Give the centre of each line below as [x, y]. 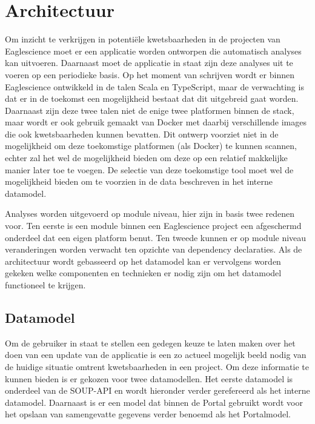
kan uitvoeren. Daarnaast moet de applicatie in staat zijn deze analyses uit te [149, 63]
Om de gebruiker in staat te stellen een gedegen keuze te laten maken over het [150, 343]
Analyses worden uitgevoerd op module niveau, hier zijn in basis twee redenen [150, 214]
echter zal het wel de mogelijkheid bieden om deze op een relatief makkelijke [146, 158]
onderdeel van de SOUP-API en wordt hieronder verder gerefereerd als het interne [157, 390]
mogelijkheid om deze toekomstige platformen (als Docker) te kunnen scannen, [151, 146]
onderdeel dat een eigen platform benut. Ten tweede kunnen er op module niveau [156, 237]
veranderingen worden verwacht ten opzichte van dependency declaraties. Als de [154, 249]
